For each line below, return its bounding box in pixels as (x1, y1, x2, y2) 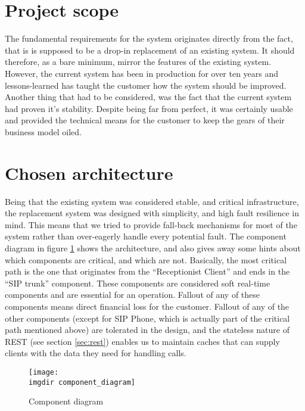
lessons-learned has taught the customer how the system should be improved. (5, 79, 287, 91)
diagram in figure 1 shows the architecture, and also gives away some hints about (5, 241, 301, 254)
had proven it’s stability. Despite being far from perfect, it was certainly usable (5, 102, 293, 114)
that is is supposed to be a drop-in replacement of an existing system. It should (5, 43, 295, 56)
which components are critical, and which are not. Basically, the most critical (5, 253, 287, 266)
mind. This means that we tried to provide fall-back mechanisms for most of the (5, 218, 297, 231)
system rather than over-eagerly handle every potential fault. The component (5, 230, 287, 242)
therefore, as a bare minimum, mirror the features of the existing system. (5, 55, 272, 68)
